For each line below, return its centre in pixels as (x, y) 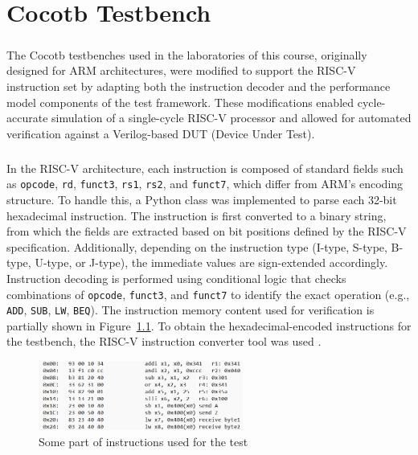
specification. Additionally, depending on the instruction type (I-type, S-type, (197, 246)
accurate (27, 118)
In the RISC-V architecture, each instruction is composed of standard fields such (205, 168)
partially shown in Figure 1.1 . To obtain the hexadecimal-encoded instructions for (209, 325)
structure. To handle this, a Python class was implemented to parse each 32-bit (202, 199)
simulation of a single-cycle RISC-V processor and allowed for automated (232, 118)
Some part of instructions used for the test (143, 441)
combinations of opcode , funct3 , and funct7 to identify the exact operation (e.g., (208, 294)
